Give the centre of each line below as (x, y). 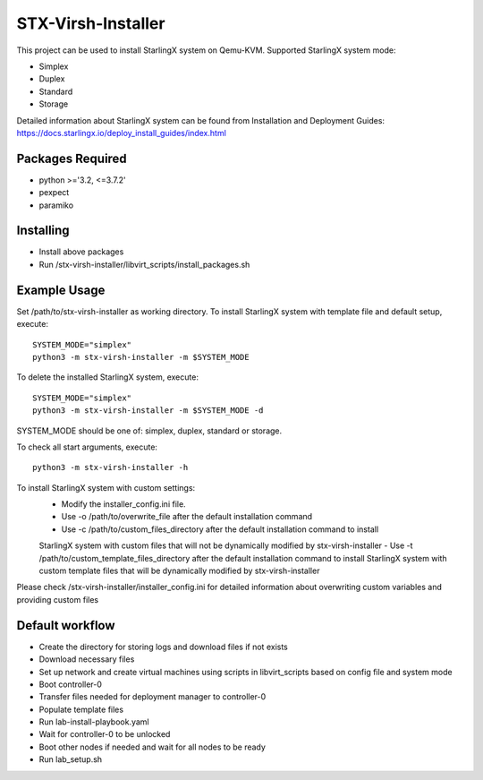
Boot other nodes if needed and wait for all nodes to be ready (152, 747)
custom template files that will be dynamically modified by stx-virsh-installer (179, 571)
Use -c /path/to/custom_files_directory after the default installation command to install (220, 529)
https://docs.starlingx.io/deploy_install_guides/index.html (122, 133)
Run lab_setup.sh (71, 759)
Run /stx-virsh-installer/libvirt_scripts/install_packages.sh (144, 264)
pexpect (54, 193)
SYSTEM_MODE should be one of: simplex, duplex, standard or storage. (149, 431)
